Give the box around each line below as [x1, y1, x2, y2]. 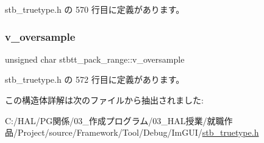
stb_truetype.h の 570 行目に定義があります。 [5, 3, 185, 15]
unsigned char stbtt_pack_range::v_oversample [5, 52, 185, 65]
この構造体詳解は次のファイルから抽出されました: [5, 94, 204, 106]
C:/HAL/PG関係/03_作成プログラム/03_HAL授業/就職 [5, 114, 224, 127]
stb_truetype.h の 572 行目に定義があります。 [5, 73, 185, 86]
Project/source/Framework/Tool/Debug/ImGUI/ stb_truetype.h [17, 126, 259, 139]
